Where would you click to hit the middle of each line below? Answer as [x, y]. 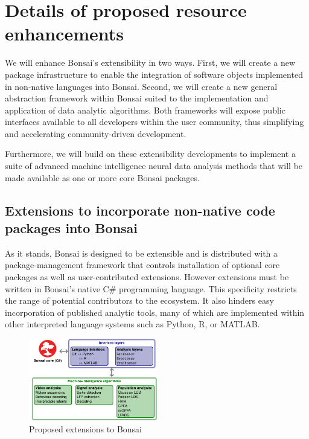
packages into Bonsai [72, 228]
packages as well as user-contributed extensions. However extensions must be [147, 277]
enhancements [64, 34]
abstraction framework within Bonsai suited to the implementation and [137, 98]
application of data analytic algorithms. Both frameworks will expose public [145, 110]
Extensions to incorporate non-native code [140, 210]
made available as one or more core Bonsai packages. [102, 177]
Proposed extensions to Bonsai [86, 428]
